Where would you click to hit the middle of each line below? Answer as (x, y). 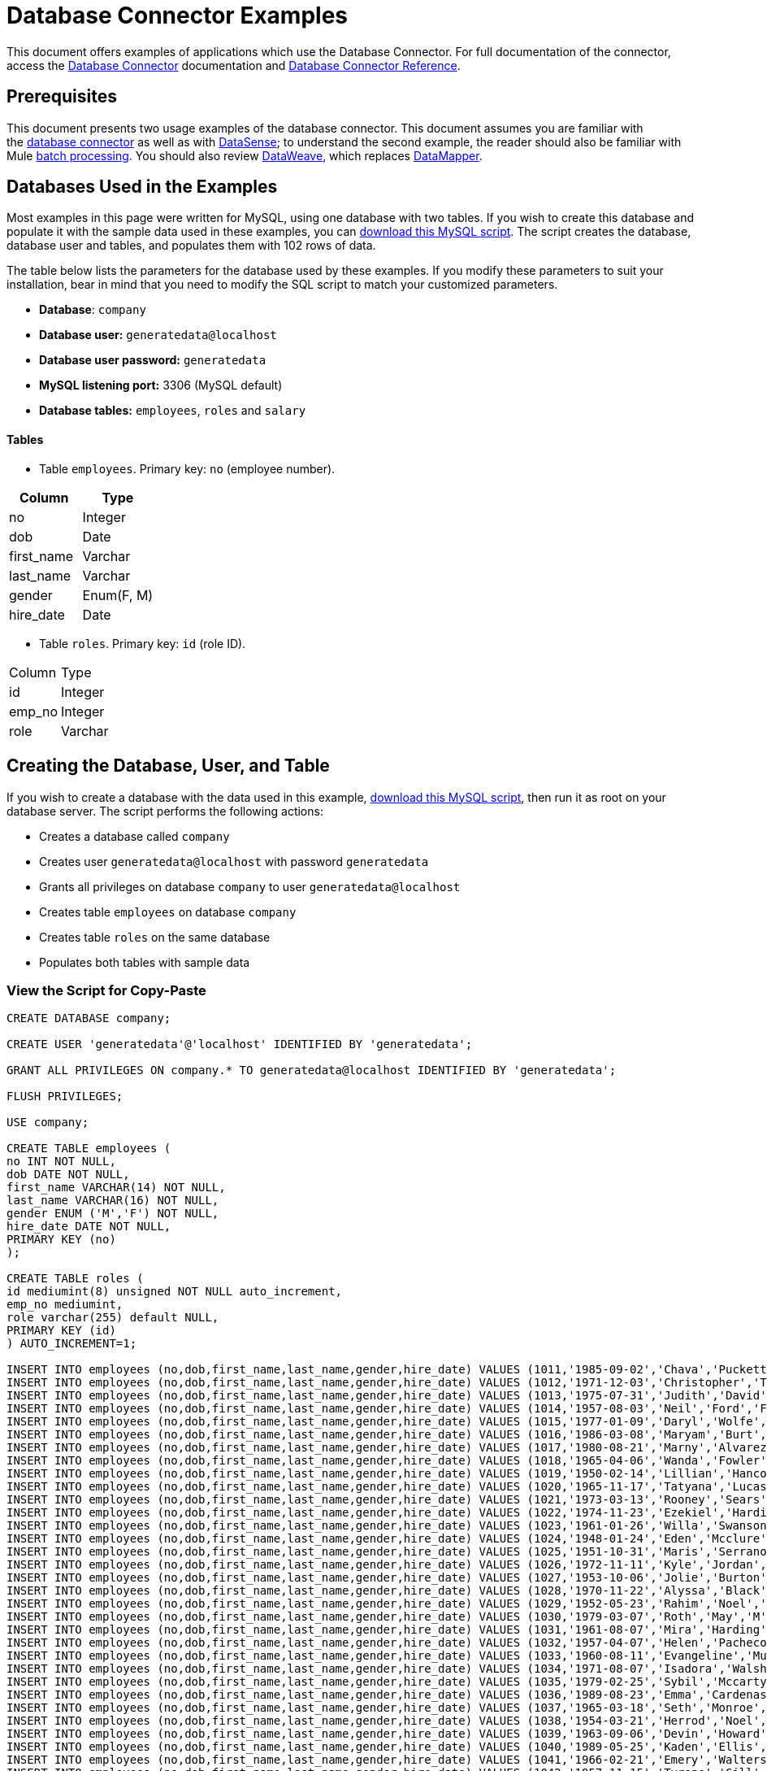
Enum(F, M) (118, 595)
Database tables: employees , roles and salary (173, 411)
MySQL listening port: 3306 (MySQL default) (161, 385)
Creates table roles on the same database (155, 937)
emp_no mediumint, (65, 1305)
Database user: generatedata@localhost (158, 335)
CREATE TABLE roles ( (75, 1279)
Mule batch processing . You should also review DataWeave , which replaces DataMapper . (245, 155)
